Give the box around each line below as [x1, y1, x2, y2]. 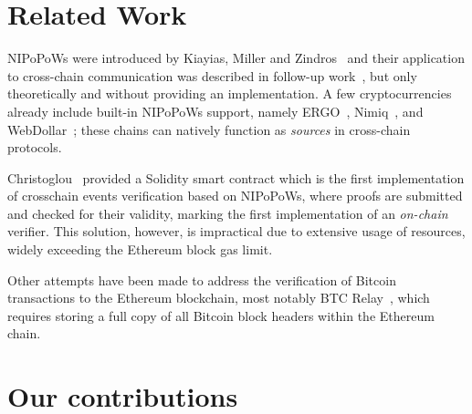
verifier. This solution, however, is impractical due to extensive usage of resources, [7, 222, 466, 241]
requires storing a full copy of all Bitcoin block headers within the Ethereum [7, 305, 435, 325]
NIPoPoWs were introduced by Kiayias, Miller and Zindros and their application [7, 48, 465, 67]
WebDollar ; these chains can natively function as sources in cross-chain [7, 119, 411, 139]
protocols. [7, 138, 62, 157]
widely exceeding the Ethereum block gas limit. [7, 240, 273, 259]
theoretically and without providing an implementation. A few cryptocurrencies [7, 84, 452, 103]
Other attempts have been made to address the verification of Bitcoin [7, 270, 396, 289]
